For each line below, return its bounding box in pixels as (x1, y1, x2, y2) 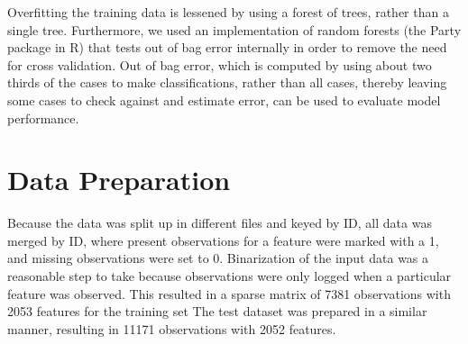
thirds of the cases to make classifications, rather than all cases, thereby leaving (7, 73, 447, 92)
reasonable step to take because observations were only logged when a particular (7, 267, 452, 285)
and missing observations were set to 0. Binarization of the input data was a (7, 249, 429, 267)
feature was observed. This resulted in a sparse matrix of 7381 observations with (7, 284, 451, 303)
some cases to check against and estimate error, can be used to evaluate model (7, 90, 441, 109)
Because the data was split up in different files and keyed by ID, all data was (7, 213, 432, 232)
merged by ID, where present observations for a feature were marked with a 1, (7, 231, 439, 249)
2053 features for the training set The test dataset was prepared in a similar (7, 302, 427, 321)
